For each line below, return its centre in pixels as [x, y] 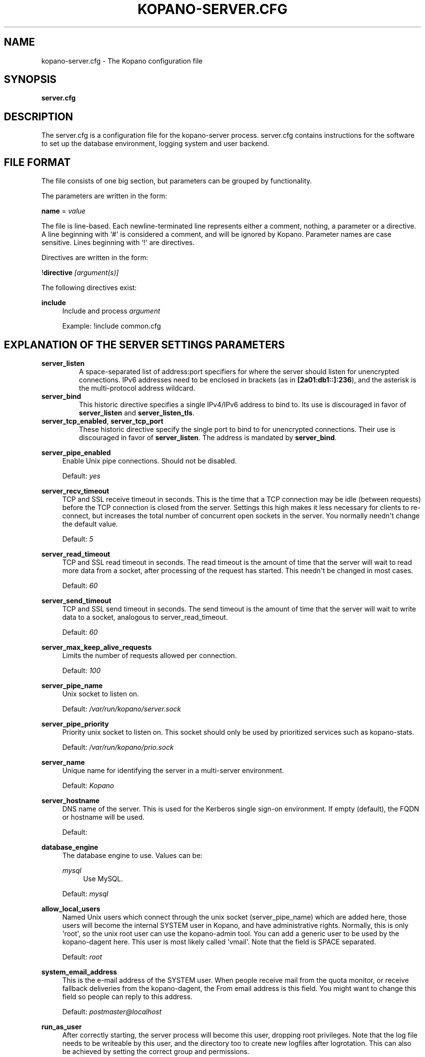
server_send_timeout [76, 600]
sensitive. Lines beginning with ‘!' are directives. [118, 243]
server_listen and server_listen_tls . [137, 413]
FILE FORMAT [37, 162]
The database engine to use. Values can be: [132, 855]
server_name [63, 762]
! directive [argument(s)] [80, 273]
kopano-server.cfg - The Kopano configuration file [122, 61]
